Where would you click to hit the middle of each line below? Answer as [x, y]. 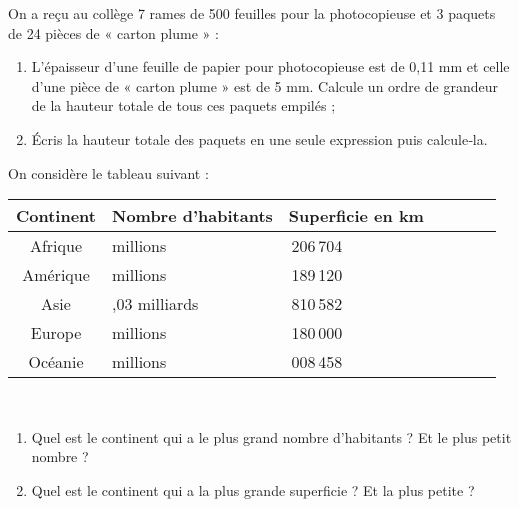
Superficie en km [356, 216]
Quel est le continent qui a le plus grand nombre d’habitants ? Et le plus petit [271, 436]
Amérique [56, 275]
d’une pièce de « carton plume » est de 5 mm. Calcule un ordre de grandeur [264, 85]
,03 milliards [155, 304]
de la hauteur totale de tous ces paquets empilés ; [183, 105]
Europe [56, 333]
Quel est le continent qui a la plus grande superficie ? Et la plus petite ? [253, 489]
